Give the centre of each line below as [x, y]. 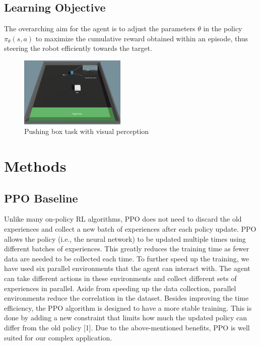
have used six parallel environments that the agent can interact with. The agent [127, 268]
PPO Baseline [41, 198]
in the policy [223, 28]
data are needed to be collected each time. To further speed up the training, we [127, 258]
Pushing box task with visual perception [87, 131]
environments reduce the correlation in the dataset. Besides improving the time [126, 298]
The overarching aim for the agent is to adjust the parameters [100, 28]
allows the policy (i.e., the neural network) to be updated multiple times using [125, 238]
